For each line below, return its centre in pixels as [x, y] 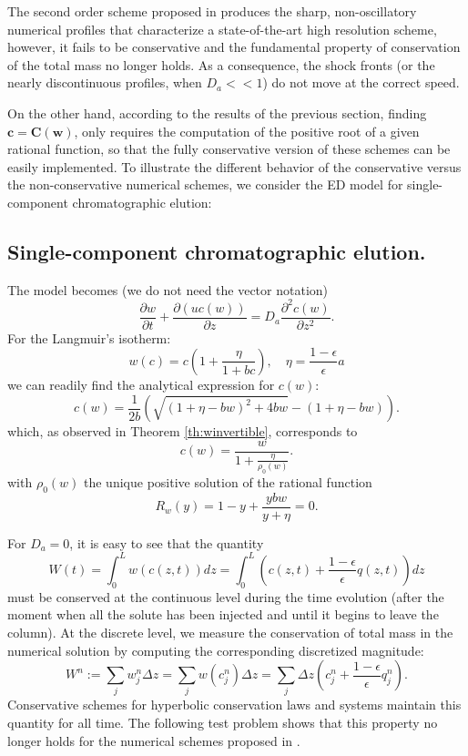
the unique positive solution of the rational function [228, 482]
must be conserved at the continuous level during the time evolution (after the [226, 596]
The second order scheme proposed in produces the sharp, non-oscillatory [212, 11]
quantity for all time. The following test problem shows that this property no [223, 723]
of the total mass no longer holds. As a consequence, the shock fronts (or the [221, 64]
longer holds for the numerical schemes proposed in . [154, 740]
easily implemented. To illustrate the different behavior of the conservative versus [234, 166]
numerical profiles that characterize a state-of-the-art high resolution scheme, [222, 29]
